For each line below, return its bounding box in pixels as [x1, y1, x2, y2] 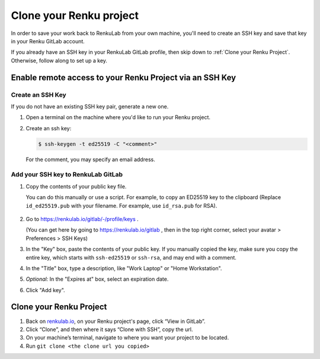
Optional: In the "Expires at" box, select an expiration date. [25, 275, 169, 283]
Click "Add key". [25, 286, 65, 293]
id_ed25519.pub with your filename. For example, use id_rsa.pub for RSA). [25, 202, 217, 209]
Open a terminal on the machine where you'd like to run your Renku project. [25, 114, 210, 121]
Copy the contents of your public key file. [25, 182, 127, 190]
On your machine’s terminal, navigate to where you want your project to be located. [25, 334, 229, 341]
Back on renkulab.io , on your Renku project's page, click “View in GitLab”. [25, 318, 206, 325]
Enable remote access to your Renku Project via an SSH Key [11, 72, 236, 82]
